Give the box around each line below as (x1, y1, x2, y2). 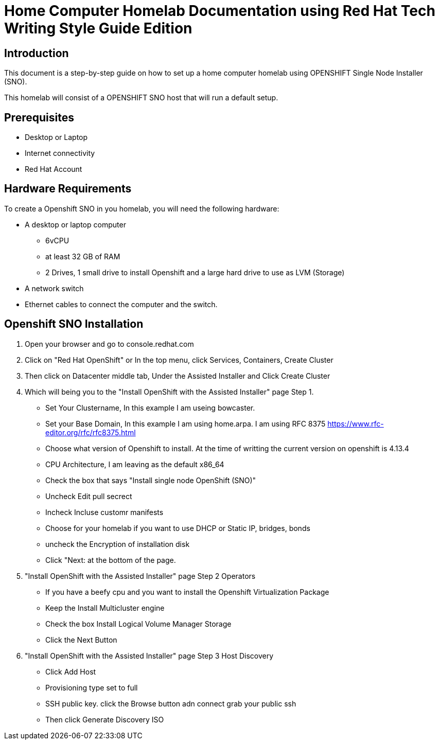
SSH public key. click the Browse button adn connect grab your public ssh (45, 699, 296, 708)
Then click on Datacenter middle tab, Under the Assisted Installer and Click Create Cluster (25, 371, 330, 380)
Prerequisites (4, 111, 74, 124)
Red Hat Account (25, 165, 82, 174)
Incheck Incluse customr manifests (45, 507, 164, 517)
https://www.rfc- (327, 419, 384, 428)
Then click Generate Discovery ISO (45, 715, 164, 724)
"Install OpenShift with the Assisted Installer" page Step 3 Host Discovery (25, 651, 274, 660)
